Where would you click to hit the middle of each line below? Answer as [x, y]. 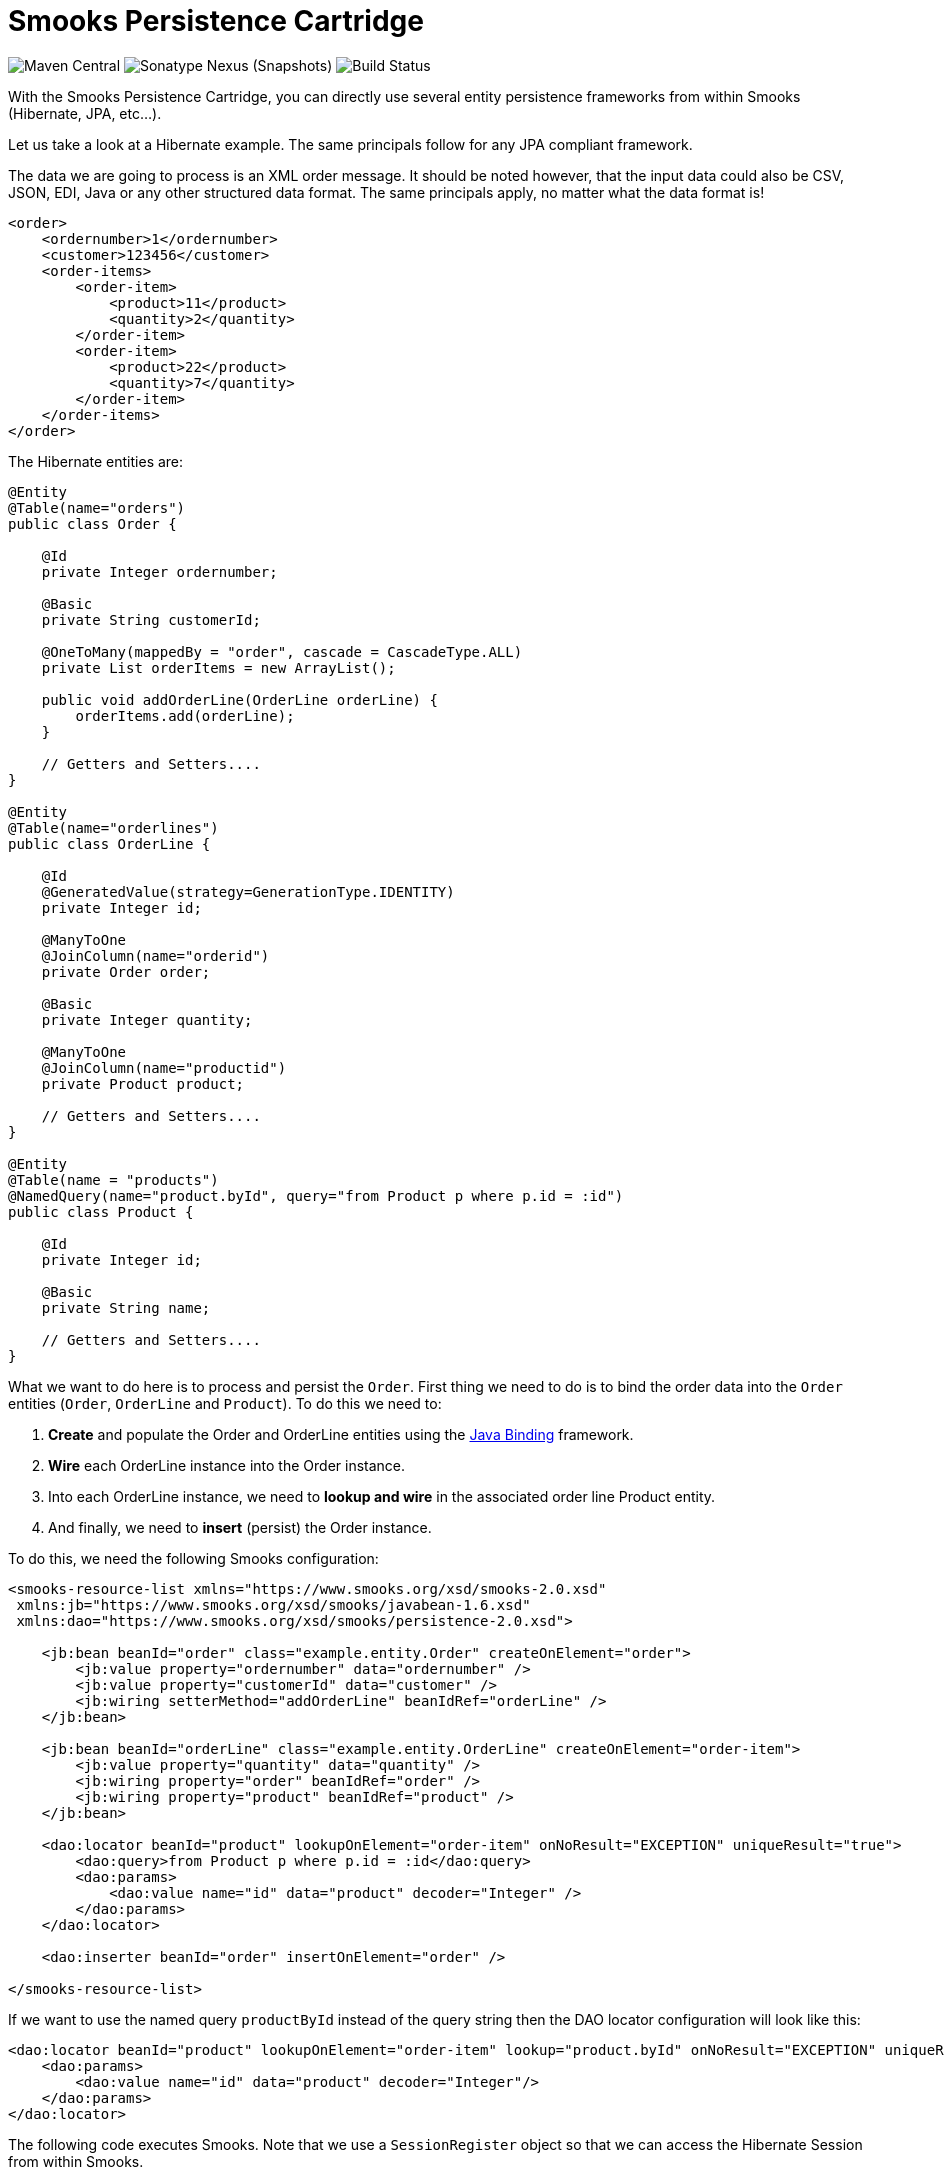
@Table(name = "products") [113, 1179]
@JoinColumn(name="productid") [164, 1067]
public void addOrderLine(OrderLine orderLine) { [239, 699]
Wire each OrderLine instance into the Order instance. [227, 1465]
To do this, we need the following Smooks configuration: [193, 1558]
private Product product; [143, 1083]
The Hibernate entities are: [96, 461]
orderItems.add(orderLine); [185, 715]
